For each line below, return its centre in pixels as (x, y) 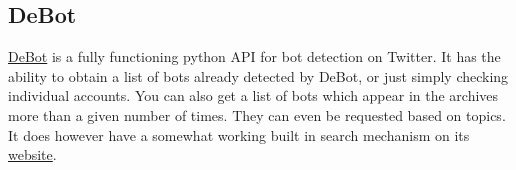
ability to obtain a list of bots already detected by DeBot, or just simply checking (258, 75)
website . (32, 154)
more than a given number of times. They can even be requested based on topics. (257, 114)
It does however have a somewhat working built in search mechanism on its (239, 134)
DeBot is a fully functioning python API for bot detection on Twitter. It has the (254, 56)
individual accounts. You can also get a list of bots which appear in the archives (253, 95)
